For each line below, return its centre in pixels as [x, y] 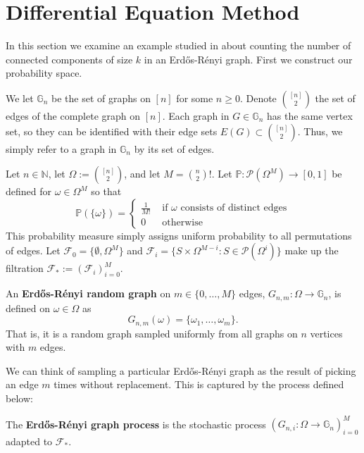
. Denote [258, 98]
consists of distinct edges [234, 208]
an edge [22, 384]
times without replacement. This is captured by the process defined [199, 384]
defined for [29, 191]
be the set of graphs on [101, 98]
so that [106, 191]
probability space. [44, 73]
